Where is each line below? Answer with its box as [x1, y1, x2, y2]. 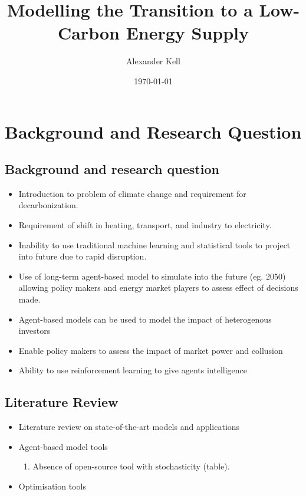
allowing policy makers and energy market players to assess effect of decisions [18, 281, 298, 294]
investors [18, 324, 51, 337]
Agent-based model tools [18, 440, 108, 452]
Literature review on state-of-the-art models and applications [18, 421, 240, 433]
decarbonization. [18, 199, 78, 211]
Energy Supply [126, 21, 249, 45]
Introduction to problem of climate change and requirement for [18, 187, 246, 199]
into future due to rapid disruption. [18, 250, 147, 262]
